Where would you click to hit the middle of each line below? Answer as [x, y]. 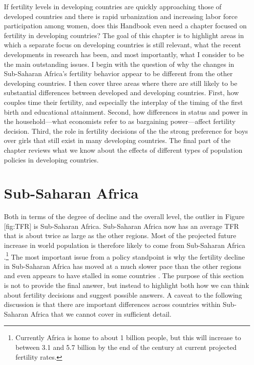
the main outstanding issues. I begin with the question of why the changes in [119, 64]
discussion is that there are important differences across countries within [112, 304]
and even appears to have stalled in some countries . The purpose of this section [124, 275]
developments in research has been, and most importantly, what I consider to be [124, 54]
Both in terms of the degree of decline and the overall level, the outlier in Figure [124, 216]
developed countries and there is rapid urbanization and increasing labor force [121, 16]
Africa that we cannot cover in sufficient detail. [101, 314]
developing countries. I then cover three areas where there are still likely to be [121, 83]
